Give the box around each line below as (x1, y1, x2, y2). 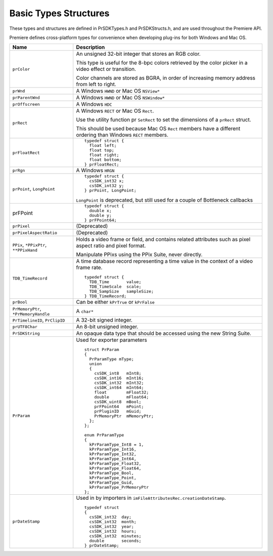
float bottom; (89, 157, 122, 163)
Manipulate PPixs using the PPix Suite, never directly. (76, 251, 203, 258)
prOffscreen (12, 101, 40, 107)
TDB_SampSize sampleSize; (89, 289, 154, 294)
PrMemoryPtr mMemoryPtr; (94, 413, 154, 419)
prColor (12, 66, 30, 72)
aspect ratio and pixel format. (76, 242, 146, 249)
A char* (76, 307, 94, 314)
